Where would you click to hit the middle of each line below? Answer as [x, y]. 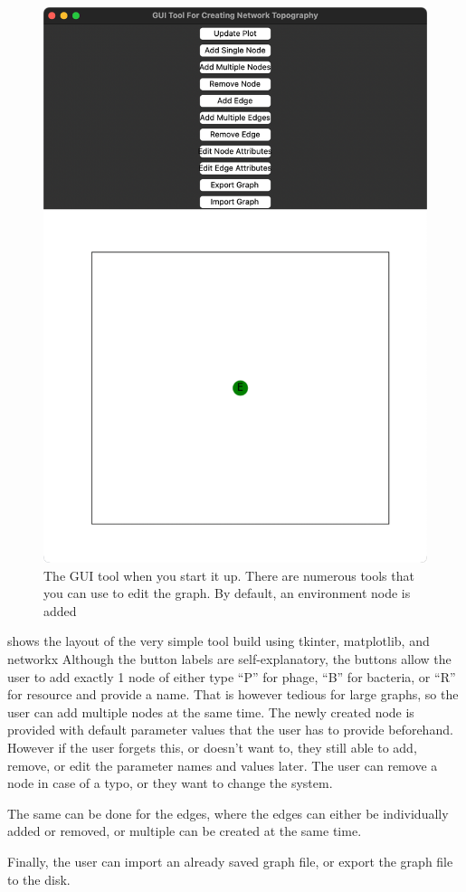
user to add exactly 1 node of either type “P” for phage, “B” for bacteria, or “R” [232, 676]
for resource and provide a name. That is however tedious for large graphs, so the [233, 694]
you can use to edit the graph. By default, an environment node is [227, 593]
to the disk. [39, 879]
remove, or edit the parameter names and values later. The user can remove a [223, 765]
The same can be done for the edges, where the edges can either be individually [228, 813]
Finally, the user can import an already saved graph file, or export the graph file [230, 862]
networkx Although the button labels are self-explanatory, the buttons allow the [229, 659]
